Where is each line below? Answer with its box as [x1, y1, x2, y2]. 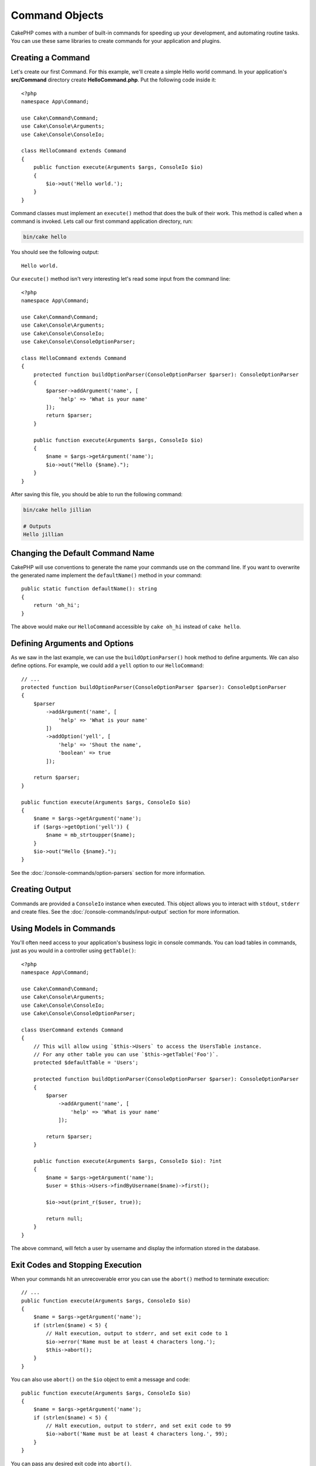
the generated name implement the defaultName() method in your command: [11, 572, 202, 579]
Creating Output [11, 884, 71, 894]
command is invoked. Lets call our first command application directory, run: [11, 218, 193, 225]
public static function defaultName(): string [21, 585, 157, 592]
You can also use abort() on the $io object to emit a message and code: [11, 1376, 190, 1383]
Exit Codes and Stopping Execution [11, 1260, 142, 1270]
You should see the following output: [11, 249, 99, 256]
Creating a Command [11, 53, 90, 63]
